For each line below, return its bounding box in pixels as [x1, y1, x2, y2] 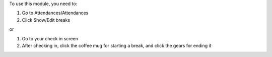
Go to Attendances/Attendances [22, 10, 89, 16]
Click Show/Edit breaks [22, 17, 71, 23]
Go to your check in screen [22, 35, 78, 41]
